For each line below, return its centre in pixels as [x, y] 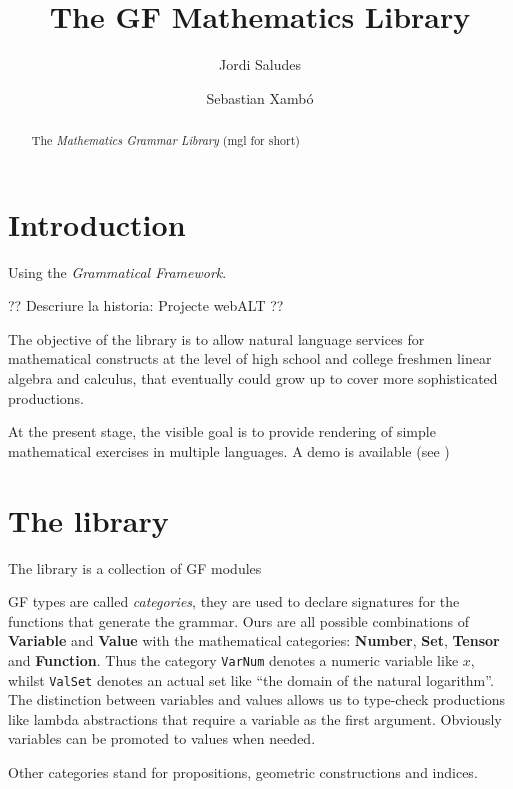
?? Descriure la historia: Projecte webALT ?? [146, 305]
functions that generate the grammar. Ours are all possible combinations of [239, 620]
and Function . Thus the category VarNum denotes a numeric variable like [233, 659]
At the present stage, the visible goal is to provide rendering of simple [222, 431]
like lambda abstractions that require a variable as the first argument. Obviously [255, 718]
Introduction [97, 223]
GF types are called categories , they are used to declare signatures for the [234, 601]
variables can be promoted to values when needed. [162, 738]
